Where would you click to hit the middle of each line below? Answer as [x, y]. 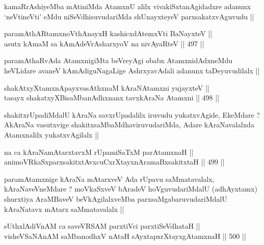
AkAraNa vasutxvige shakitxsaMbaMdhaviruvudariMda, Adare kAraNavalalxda [129, 125]
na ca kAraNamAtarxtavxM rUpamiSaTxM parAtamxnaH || [99, 152]
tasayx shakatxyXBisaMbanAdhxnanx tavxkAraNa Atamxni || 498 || [112, 98]
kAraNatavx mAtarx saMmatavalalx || [64, 209]
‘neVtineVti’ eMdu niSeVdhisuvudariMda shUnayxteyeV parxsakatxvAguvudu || [129, 16]
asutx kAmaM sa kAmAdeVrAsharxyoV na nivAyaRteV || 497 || [104, 43]
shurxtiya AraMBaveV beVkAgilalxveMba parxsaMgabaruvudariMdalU [116, 198]
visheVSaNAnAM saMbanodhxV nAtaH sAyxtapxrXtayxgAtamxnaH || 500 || [125, 236]
